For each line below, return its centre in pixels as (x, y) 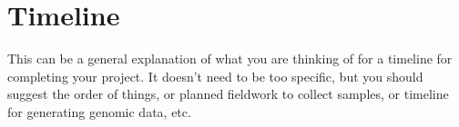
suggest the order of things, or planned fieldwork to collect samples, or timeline (228, 94)
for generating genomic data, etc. (99, 111)
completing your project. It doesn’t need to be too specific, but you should (215, 76)
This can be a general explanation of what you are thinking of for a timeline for (230, 59)
